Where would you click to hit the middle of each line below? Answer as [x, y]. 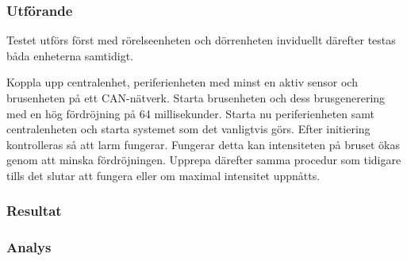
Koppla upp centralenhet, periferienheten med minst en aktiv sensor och [182, 82]
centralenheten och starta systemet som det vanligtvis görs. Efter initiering [188, 129]
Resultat [34, 211]
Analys [29, 247]
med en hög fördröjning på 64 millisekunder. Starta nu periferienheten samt [191, 113]
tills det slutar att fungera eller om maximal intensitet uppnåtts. [163, 175]
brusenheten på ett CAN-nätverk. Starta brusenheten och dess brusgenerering [196, 98]
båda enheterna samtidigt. [70, 55]
